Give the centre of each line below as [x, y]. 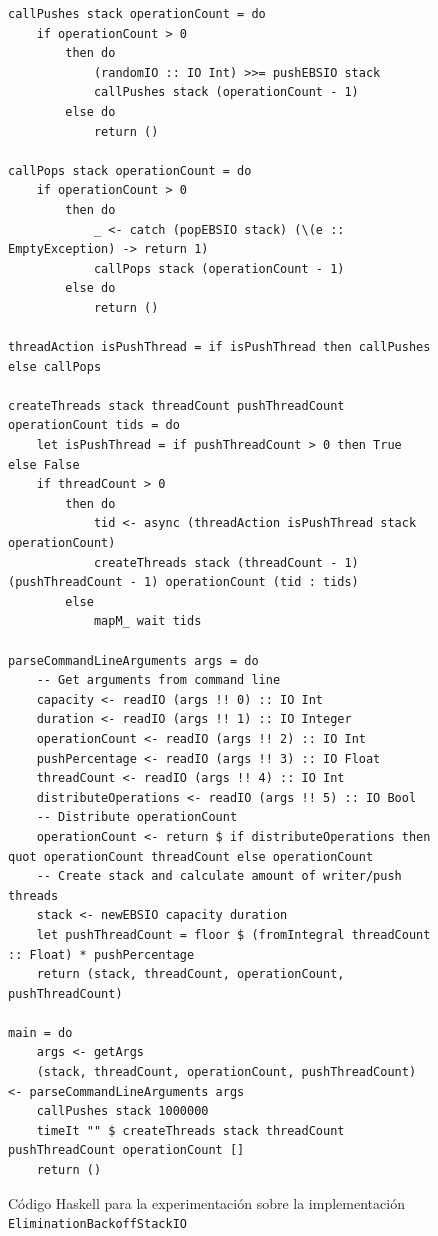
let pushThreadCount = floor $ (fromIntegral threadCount [233, 934]
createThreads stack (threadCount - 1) [226, 562]
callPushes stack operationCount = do [137, 14]
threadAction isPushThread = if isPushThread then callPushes [219, 347]
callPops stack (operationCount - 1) [219, 268]
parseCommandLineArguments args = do [133, 660]
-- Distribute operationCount [137, 817]
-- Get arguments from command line [158, 680]
